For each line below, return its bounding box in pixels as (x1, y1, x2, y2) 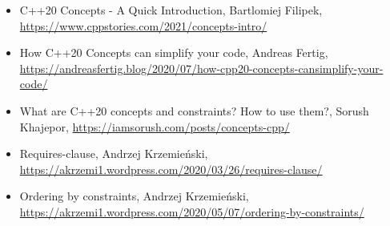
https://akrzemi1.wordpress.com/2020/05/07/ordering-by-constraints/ (19, 203, 364, 220)
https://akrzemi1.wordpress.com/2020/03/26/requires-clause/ (19, 160, 323, 177)
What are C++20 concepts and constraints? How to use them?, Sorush (19, 102, 369, 119)
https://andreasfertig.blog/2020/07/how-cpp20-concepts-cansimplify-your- (19, 59, 384, 76)
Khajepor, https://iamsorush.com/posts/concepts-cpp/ (19, 118, 290, 135)
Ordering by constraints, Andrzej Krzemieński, (19, 188, 249, 204)
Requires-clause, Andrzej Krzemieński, (19, 145, 208, 162)
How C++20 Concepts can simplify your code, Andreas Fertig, (19, 44, 328, 61)
